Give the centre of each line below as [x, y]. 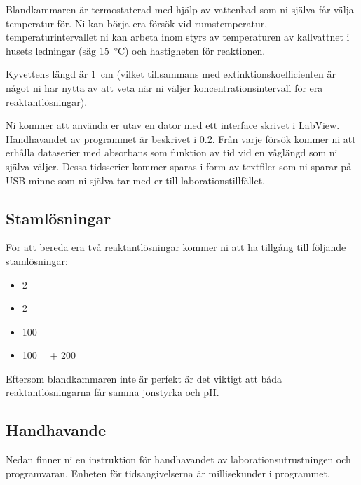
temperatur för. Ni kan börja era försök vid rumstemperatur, [137, 23]
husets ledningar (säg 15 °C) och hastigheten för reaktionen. [136, 50]
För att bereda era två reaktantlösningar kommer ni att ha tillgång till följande [176, 247]
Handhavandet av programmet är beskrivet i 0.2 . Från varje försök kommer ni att [181, 138]
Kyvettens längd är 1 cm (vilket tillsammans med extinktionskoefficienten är [171, 74]
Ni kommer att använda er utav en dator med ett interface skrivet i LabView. [173, 125]
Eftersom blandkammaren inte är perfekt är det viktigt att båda [144, 378]
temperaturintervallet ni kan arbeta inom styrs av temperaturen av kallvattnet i [178, 37]
